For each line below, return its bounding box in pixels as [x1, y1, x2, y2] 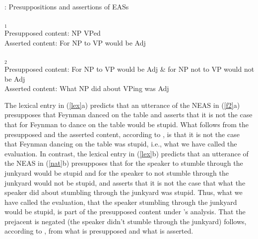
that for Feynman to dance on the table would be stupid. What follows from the [4, 119, 249, 129]
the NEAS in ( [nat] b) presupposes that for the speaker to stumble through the [4, 158, 243, 168]
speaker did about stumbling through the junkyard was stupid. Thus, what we [4, 187, 243, 197]
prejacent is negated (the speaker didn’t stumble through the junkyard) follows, [4, 216, 247, 226]
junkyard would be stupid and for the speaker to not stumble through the [4, 167, 229, 178]
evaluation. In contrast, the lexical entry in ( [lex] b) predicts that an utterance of [4, 148, 249, 158]
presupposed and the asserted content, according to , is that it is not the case [4, 129, 240, 139]
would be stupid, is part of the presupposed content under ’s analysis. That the [4, 206, 246, 217]
